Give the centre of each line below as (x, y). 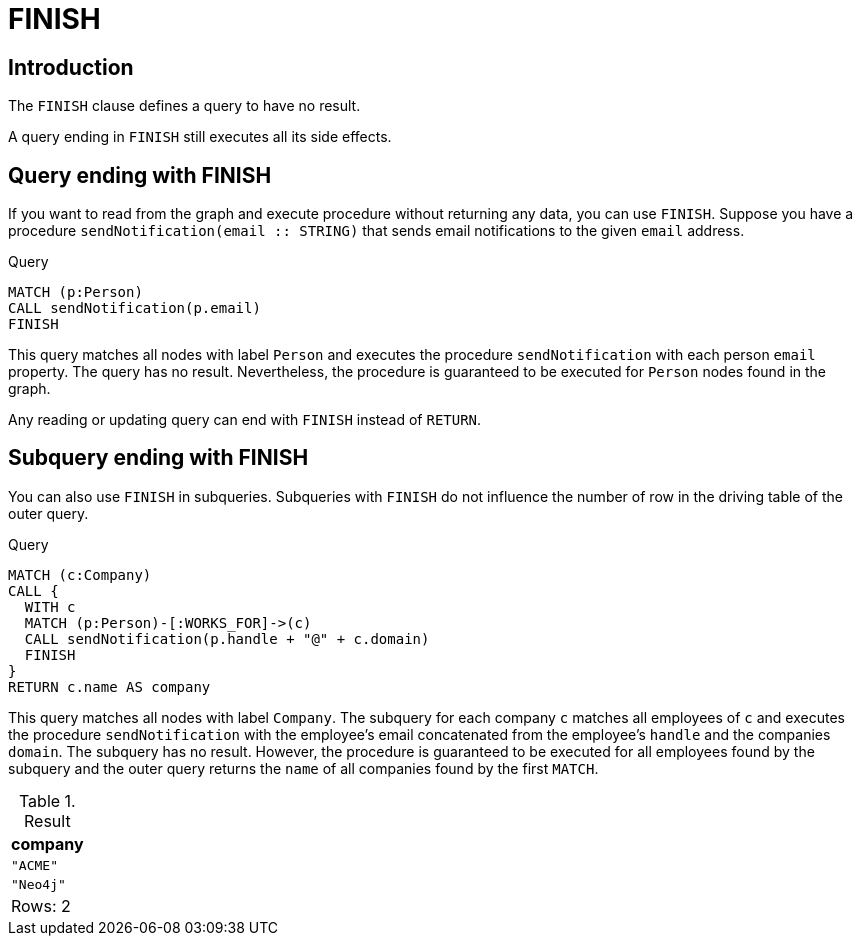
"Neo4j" (38, 884)
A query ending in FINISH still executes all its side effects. (200, 137)
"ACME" (34, 865)
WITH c (50, 606)
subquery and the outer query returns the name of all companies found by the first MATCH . (303, 768)
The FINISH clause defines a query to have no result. (184, 106)
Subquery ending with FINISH (158, 458)
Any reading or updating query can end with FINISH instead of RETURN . (245, 420)
